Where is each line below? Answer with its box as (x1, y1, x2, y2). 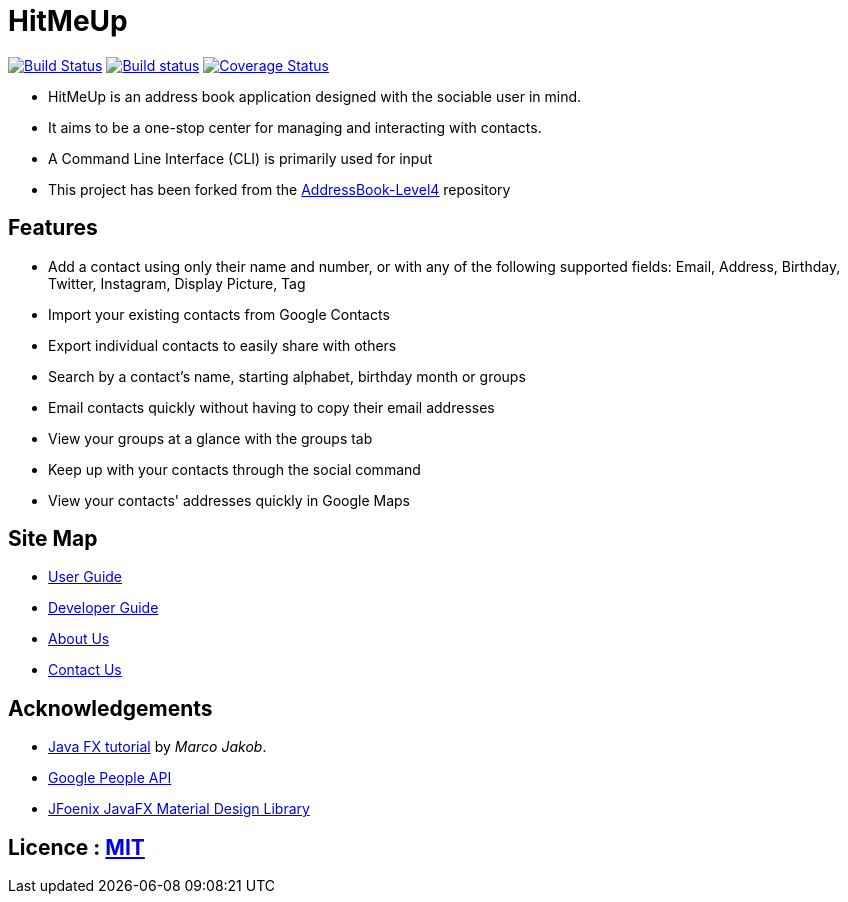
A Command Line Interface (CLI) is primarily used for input (48, 149, 433, 167)
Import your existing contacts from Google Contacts (48, 305, 390, 323)
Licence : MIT (8, 834, 145, 860)
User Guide (48, 568, 123, 586)
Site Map (8, 526, 98, 552)
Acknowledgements (8, 695, 213, 721)
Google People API (48, 769, 172, 787)
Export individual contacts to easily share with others (48, 336, 397, 354)
